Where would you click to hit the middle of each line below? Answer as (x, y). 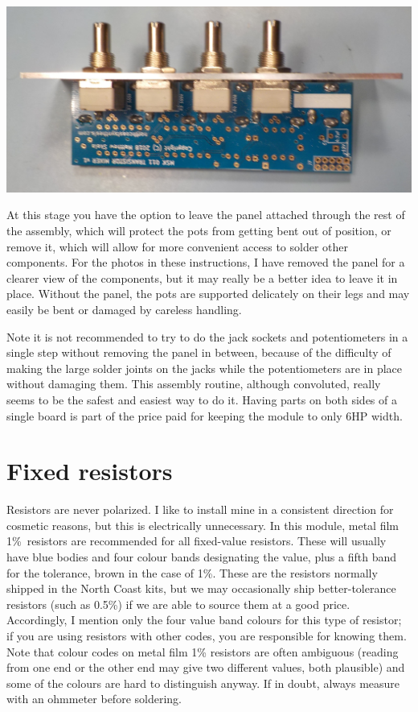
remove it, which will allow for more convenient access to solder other (178, 246)
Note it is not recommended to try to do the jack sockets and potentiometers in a (207, 336)
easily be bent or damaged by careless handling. (124, 309)
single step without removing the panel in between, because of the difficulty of (199, 352)
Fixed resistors (90, 471)
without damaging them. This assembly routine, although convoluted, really (194, 384)
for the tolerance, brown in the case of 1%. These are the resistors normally (192, 572)
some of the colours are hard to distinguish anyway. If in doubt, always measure (203, 683)
